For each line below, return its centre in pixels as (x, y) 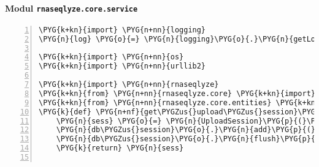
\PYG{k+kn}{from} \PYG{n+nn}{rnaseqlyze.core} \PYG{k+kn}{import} (177, 93)
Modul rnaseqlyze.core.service (71, 8)
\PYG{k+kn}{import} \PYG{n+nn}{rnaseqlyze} (129, 85)
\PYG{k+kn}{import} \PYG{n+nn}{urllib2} (122, 66)
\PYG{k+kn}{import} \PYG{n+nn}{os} (111, 57)
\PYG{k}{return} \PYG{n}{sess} (120, 148)
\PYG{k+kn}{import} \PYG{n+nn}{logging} (122, 30)
